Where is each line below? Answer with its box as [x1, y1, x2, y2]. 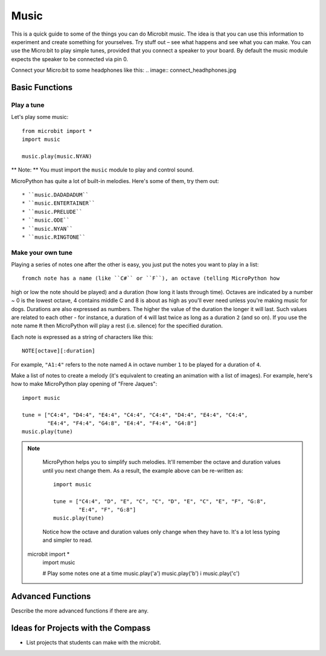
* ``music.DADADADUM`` [22, 191, 89, 198]
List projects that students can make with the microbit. [26, 639, 161, 646]
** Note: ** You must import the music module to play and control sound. [11, 166, 194, 173]
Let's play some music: [11, 114, 69, 121]
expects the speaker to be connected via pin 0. [11, 55, 129, 63]
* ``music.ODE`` [22, 217, 70, 223]
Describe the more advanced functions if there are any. [11, 607, 149, 614]
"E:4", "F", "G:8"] [78, 506, 136, 513]
